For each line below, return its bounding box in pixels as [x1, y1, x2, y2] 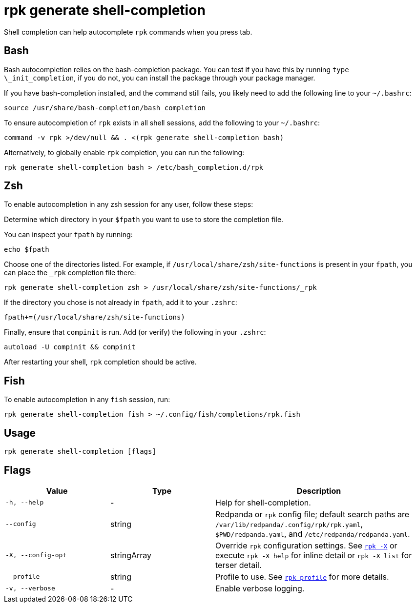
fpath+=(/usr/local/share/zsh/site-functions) [4, 313, 185, 322]
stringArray [110, 550, 152, 560]
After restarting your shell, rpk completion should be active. [4, 358, 197, 366]
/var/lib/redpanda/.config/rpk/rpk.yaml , [215, 519, 363, 529]
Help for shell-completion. [215, 497, 311, 507]
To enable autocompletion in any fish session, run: [4, 395, 170, 404]
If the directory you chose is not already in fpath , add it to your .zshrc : [4, 298, 237, 307]
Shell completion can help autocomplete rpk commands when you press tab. [4, 27, 252, 36]
